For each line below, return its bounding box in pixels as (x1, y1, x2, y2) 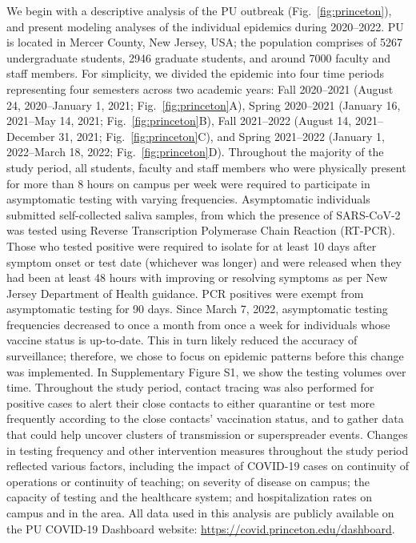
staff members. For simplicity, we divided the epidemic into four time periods (6, 65, 384, 82)
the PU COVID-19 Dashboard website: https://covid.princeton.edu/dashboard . (6, 520, 395, 537)
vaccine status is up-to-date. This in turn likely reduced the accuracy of (6, 332, 358, 348)
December (6, 127, 55, 144)
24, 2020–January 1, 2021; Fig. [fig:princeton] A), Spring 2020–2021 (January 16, (6, 96, 401, 113)
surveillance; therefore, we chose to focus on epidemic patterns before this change (6, 348, 404, 364)
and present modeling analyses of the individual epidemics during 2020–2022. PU (6, 18, 404, 34)
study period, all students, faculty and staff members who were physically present (6, 159, 406, 175)
